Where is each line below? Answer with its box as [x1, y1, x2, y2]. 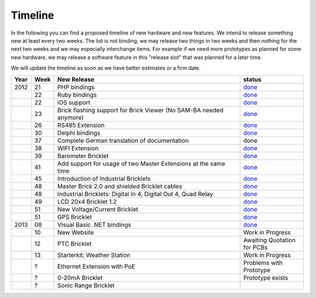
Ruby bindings [57, 91, 97, 99]
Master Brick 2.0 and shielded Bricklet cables [57, 182, 183, 190]
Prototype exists [243, 273, 288, 282]
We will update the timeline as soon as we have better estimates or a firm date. [11, 64, 201, 71]
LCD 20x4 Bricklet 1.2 [57, 197, 117, 205]
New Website [57, 228, 94, 237]
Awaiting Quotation [243, 236, 296, 244]
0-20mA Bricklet [57, 273, 103, 282]
